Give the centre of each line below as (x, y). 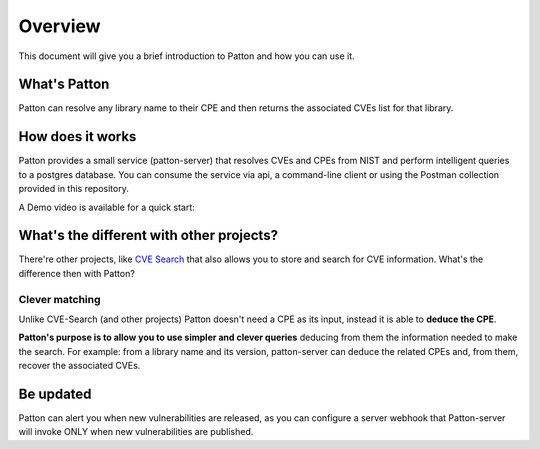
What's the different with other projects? (148, 235)
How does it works (77, 136)
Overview (59, 26)
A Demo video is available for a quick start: (106, 207)
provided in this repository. (73, 189)
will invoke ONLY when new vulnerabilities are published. (136, 432)
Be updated (55, 393)
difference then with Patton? (76, 273)
